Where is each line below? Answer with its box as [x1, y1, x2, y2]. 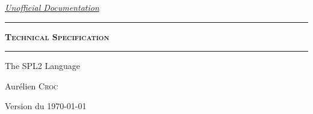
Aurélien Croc [5, 79, 58, 92]
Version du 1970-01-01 [5, 100, 87, 112]
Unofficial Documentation [5, 1, 99, 13]
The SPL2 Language [5, 59, 81, 72]
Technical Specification [5, 30, 110, 43]
